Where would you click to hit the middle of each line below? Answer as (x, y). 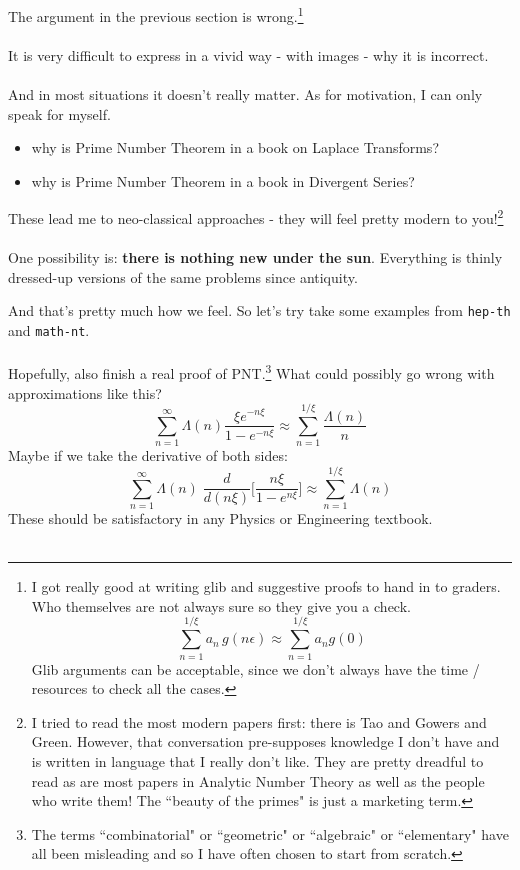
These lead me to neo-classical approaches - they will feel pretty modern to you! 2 (256, 217)
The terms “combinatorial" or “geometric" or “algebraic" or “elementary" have (270, 833)
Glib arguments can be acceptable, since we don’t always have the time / (255, 668)
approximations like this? (85, 392)
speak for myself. (59, 113)
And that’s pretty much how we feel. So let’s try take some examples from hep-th (259, 310)
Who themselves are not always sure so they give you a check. (221, 605)
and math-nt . (49, 330)
